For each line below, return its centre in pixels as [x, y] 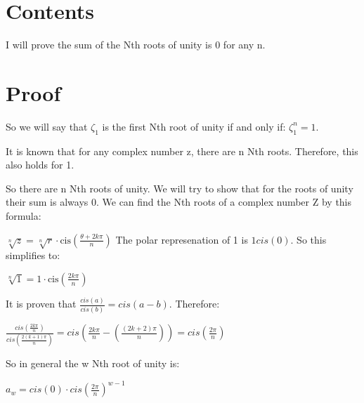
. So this [308, 239]
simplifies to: [33, 255]
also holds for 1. [40, 165]
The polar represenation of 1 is [182, 239]
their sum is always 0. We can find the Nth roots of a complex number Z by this [179, 202]
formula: [24, 216]
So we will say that [47, 126]
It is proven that [41, 304]
